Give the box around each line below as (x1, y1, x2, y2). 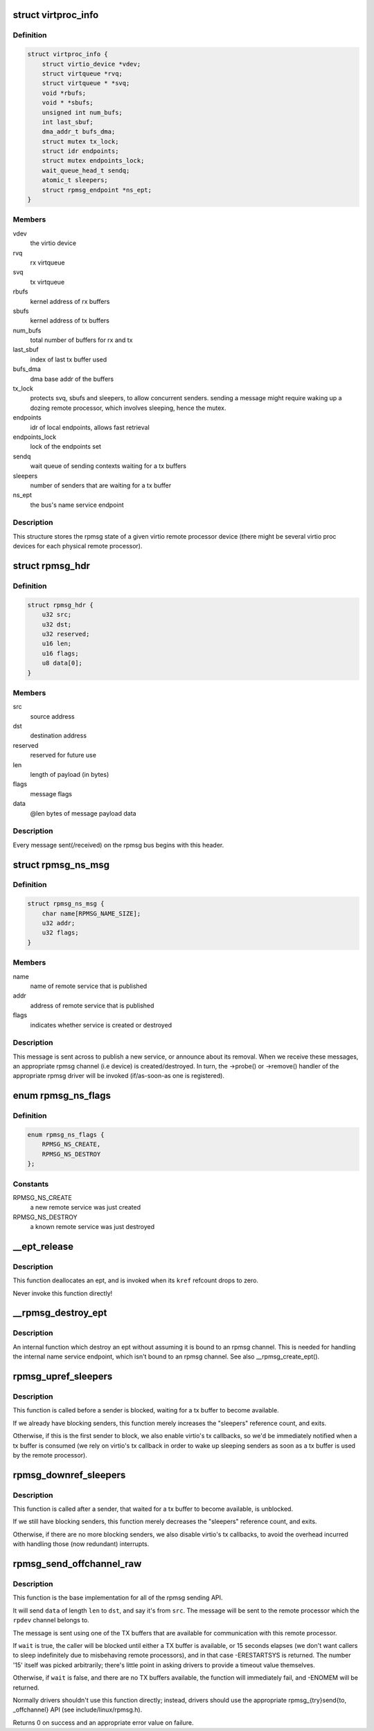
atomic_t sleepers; (42, 177, 109, 184)
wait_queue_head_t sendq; (42, 166, 130, 174)
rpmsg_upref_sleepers (12, 1370, 113, 1382)
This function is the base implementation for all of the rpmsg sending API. (12, 1593, 223, 1602)
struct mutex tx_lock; (42, 137, 119, 145)
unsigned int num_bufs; (42, 108, 123, 116)
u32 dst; (42, 620, 72, 628)
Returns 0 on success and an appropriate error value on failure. (12, 1718, 194, 1727)
